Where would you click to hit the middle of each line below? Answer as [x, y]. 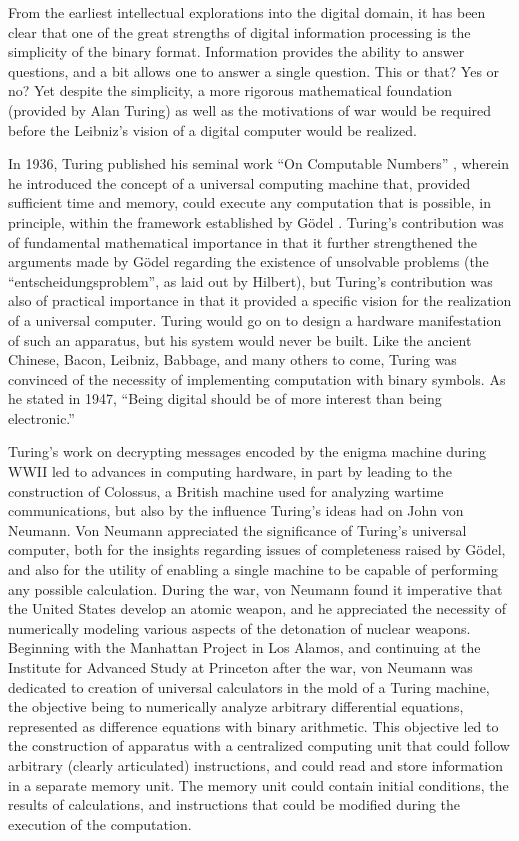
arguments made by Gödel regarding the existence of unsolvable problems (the [248, 261]
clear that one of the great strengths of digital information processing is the [239, 31]
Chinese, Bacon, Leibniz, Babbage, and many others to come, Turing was [232, 359]
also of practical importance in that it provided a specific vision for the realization [260, 300]
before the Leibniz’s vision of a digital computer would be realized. [212, 129]
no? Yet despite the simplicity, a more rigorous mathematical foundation [230, 90]
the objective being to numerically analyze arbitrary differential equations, [236, 706]
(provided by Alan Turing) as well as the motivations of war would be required [250, 109]
